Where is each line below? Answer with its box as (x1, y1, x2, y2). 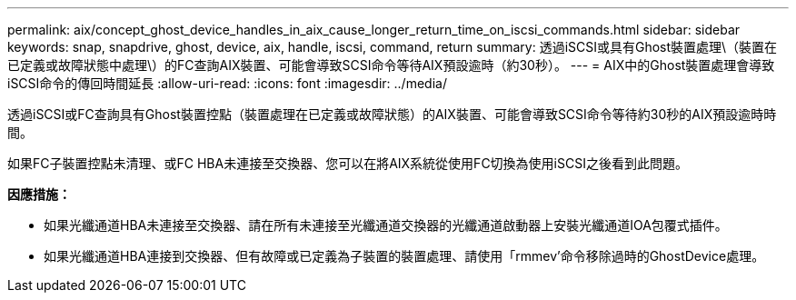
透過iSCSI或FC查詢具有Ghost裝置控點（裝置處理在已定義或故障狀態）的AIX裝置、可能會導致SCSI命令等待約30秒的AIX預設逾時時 (7, 106, 777, 122)
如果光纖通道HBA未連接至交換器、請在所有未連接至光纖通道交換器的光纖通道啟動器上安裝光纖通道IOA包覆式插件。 (44, 217, 728, 233)
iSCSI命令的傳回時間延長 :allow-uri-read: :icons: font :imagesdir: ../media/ (7, 75, 447, 91)
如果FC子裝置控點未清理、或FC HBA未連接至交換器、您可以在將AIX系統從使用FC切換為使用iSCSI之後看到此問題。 (7, 155, 688, 171)
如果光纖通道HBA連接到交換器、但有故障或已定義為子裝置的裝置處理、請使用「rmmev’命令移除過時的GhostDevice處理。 (44, 248, 765, 264)
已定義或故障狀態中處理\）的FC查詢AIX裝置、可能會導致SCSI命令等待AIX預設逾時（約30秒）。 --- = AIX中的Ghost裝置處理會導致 (7, 57, 775, 73)
